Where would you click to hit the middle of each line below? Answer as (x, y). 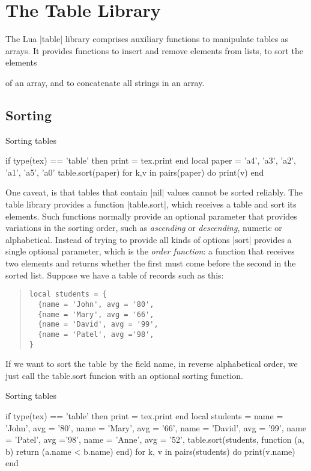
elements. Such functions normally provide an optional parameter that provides (151, 216)
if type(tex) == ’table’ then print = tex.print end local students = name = (144, 415)
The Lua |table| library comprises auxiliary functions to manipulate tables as (147, 39)
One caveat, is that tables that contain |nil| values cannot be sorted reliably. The (154, 192)
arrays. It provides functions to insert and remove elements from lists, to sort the (154, 50)
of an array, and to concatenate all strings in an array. (105, 82)
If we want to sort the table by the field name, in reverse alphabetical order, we (152, 364)
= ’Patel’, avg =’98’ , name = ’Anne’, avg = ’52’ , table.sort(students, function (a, (155, 439)
